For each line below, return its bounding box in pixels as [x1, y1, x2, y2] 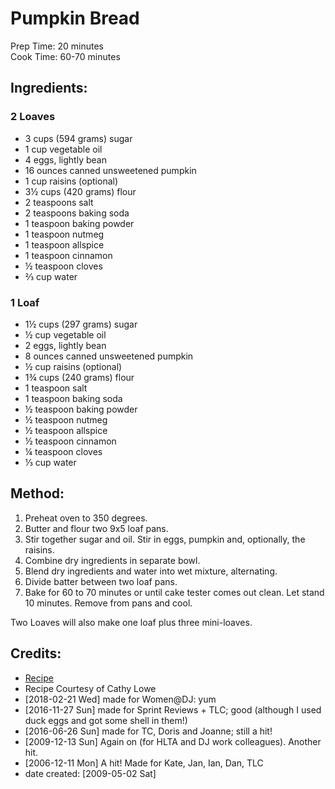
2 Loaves [10, 110, 56, 124]
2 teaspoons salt [24, 196, 94, 208]
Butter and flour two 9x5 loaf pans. [24, 522, 169, 534]
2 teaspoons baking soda [24, 207, 130, 219]
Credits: [10, 645, 62, 662]
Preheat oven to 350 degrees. [24, 512, 148, 524]
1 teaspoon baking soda [24, 392, 123, 404]
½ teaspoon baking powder [24, 403, 138, 415]
